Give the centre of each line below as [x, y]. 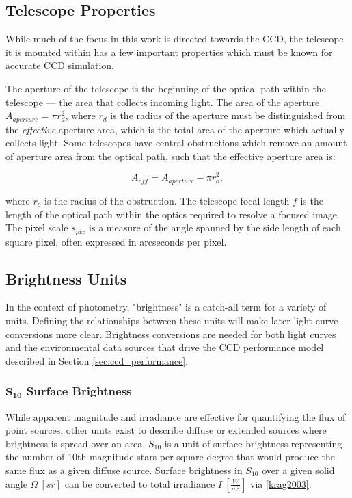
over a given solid [298, 470]
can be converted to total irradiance [140, 483]
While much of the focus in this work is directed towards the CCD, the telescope [175, 39]
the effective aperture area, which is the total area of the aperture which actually [175, 129]
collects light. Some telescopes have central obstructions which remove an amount [176, 143]
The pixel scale [37, 227]
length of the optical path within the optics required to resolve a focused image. [173, 214]
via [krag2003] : [281, 483]
